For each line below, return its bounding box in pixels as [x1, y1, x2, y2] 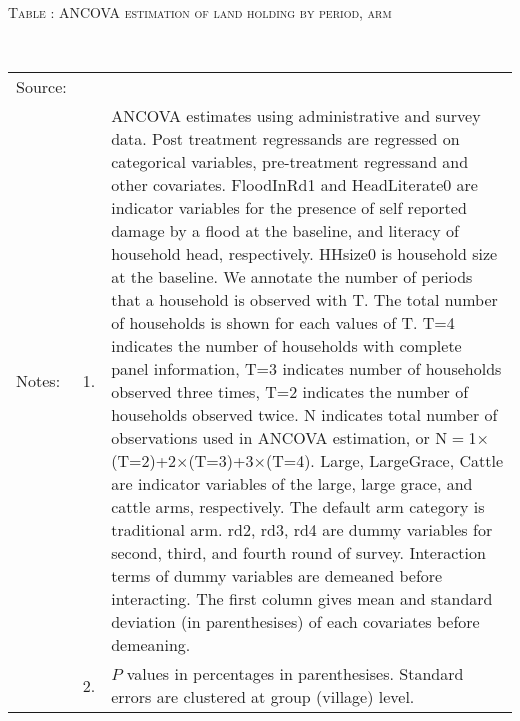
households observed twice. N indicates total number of [111, 403, 498, 427]
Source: [16, 75, 67, 99]
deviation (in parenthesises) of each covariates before [111, 610, 480, 634]
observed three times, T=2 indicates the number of [111, 380, 469, 404]
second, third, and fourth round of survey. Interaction [111, 541, 486, 565]
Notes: [16, 368, 61, 392]
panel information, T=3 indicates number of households [111, 357, 502, 381]
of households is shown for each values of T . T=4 [111, 311, 455, 335]
